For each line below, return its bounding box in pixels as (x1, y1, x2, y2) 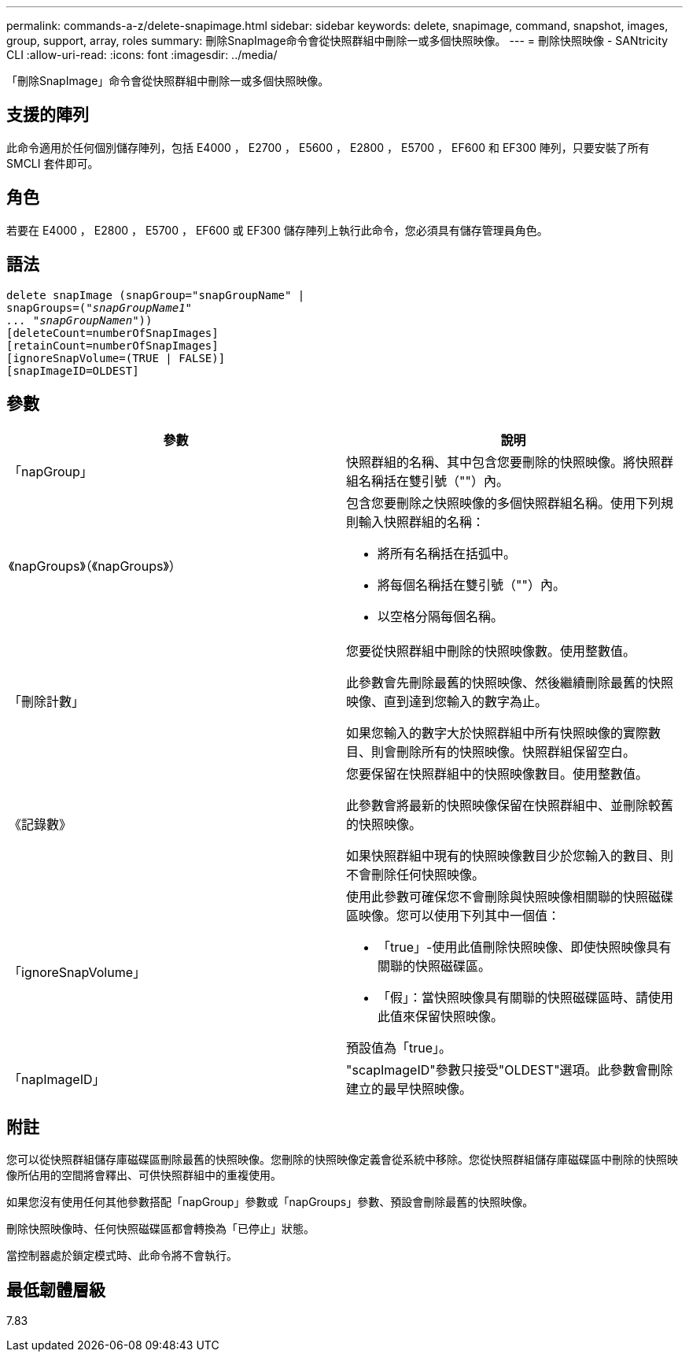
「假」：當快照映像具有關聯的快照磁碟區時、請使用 (378, 990, 674, 1006)
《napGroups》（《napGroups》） (9, 558, 182, 575)
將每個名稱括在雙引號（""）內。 (378, 577, 566, 594)
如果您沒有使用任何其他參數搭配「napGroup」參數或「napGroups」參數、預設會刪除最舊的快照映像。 (6, 1195, 534, 1209)
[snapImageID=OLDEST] (6, 364, 139, 377)
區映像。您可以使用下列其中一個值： (346, 908, 561, 924)
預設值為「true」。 (346, 1040, 452, 1056)
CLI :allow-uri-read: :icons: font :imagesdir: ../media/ (6, 48, 278, 61)
